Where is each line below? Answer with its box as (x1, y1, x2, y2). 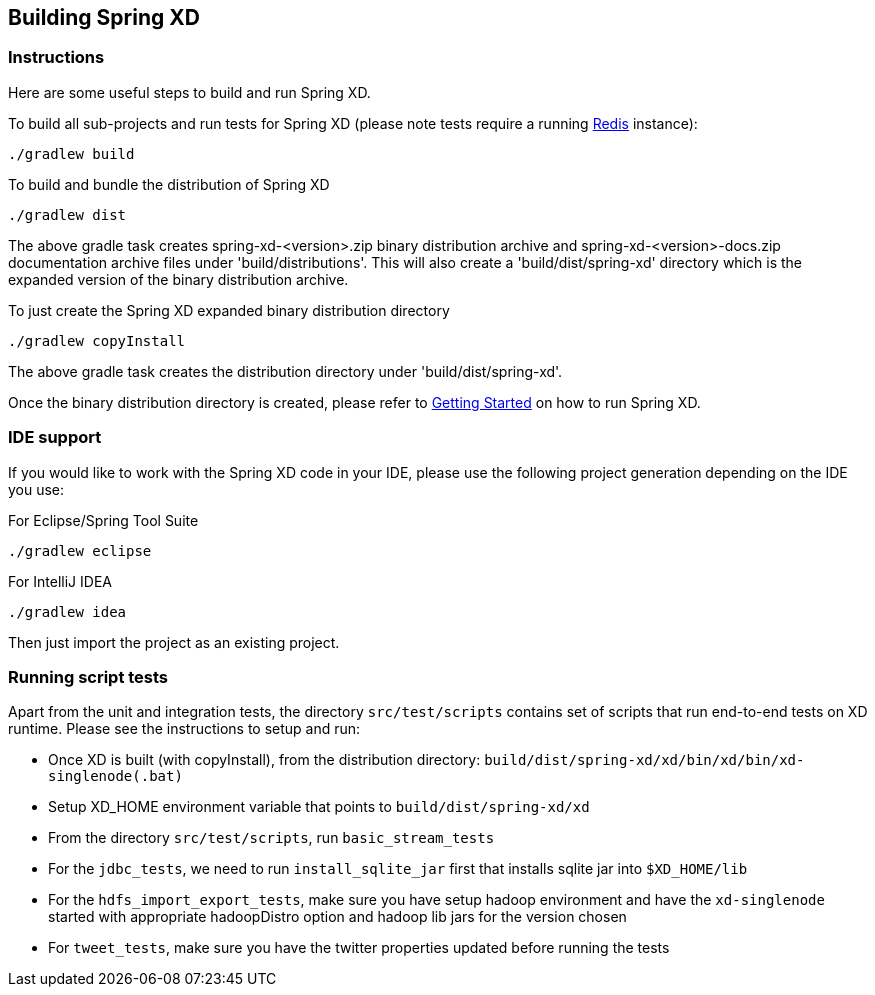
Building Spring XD (8, 5, 200, 30)
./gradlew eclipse (8, 542, 152, 559)
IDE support (8, 427, 102, 448)
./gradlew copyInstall (8, 332, 186, 349)
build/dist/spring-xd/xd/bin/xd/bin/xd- (484, 752, 805, 769)
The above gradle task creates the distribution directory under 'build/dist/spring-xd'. (8, 362, 563, 380)
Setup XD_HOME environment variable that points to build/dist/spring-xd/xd (48, 798, 590, 816)
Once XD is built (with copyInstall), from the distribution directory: (48, 751, 481, 769)
